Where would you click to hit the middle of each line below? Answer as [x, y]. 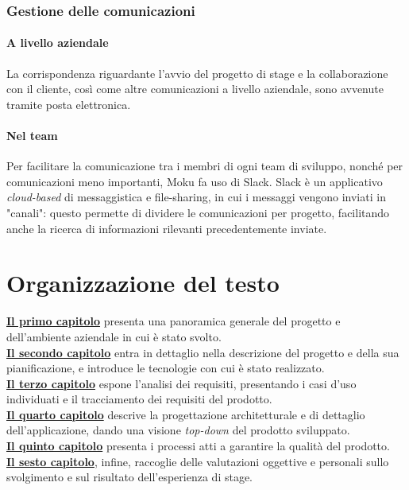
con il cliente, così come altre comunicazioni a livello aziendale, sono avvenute [195, 89]
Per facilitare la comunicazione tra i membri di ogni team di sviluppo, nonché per [205, 166]
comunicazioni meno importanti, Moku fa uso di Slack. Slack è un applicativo [195, 181]
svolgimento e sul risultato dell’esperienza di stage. [130, 477]
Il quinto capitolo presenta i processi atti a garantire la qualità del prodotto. [198, 446]
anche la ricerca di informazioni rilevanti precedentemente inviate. [167, 228]
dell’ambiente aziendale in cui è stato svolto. [114, 336]
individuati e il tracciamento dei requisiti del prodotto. [139, 399]
